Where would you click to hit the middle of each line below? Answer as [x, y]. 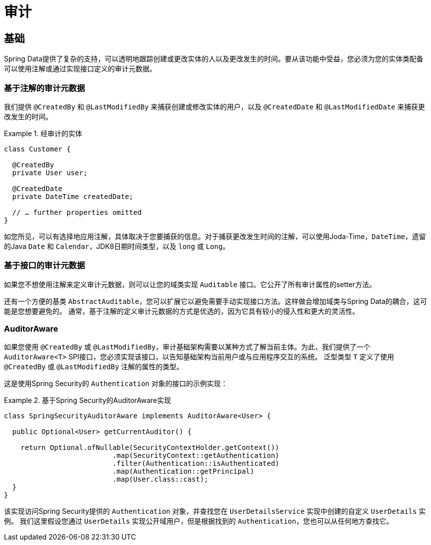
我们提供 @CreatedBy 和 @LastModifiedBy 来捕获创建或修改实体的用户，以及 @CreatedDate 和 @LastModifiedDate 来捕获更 [215, 106]
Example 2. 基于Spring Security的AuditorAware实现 [88, 400]
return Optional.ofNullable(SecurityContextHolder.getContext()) [150, 448]
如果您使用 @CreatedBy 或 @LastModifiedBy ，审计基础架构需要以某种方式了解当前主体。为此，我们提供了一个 [187, 347]
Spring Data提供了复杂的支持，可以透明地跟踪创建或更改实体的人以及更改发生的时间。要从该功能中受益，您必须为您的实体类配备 [214, 59]
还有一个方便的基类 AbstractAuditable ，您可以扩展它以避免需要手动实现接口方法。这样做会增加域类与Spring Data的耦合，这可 [215, 301]
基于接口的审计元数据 [45, 266]
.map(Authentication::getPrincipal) [183, 471]
